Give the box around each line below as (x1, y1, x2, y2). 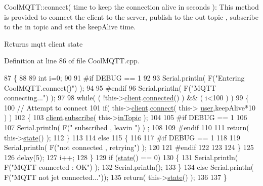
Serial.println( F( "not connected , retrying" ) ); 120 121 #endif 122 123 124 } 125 (4, 142, 254, 153)
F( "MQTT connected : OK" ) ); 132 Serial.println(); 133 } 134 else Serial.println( (4, 162, 254, 172)
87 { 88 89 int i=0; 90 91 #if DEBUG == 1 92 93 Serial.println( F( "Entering (4, 72, 245, 83)
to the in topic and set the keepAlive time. (4, 21, 136, 32)
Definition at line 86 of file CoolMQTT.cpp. (4, 55, 140, 66)
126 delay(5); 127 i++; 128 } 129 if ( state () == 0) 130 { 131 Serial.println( (4, 152, 238, 162)
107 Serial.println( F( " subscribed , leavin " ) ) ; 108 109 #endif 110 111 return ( (4, 122, 249, 132)
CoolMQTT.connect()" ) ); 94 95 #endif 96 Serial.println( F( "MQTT (4, 82, 216, 93)
